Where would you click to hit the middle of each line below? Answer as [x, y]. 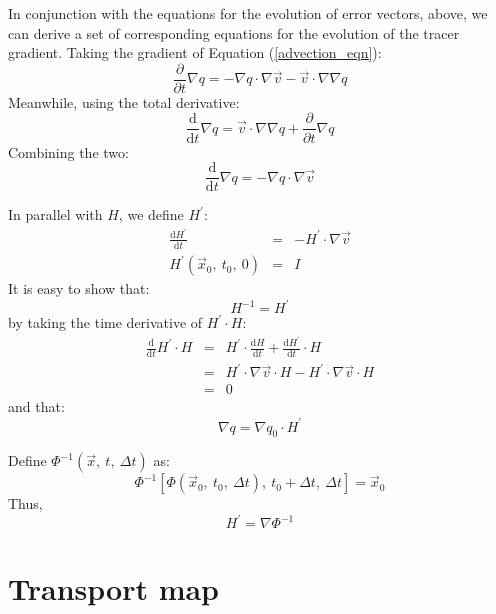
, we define [151, 214]
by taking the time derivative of [105, 322]
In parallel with [55, 214]
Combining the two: [68, 151]
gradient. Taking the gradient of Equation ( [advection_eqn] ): [195, 52]
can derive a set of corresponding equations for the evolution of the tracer [234, 32]
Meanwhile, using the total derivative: [124, 101]
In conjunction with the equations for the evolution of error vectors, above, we [248, 13]
